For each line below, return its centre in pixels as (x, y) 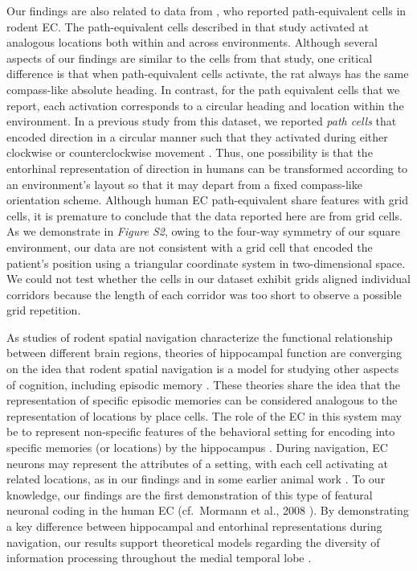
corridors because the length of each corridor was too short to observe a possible (204, 294)
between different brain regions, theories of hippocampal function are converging (204, 353)
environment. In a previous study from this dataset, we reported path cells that (202, 121)
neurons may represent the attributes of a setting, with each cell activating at (197, 463)
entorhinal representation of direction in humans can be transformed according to (207, 168)
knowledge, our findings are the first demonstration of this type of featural (190, 494)
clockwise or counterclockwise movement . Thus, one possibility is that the (190, 152)
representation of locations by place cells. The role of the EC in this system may (204, 415)
